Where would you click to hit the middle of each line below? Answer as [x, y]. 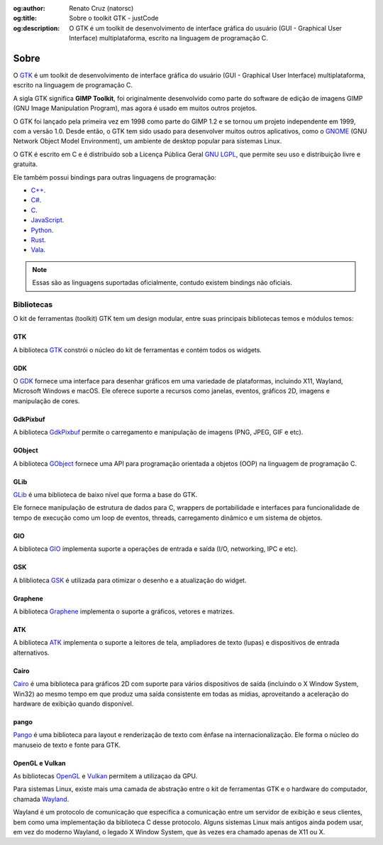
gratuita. [26, 164]
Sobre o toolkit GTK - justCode [114, 18]
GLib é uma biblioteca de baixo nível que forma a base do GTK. [105, 494]
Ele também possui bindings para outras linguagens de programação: [115, 177]
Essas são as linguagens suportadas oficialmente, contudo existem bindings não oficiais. [162, 283]
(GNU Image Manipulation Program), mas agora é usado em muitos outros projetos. [135, 108]
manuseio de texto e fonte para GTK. [67, 745]
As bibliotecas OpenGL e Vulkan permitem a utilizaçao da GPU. [105, 776]
